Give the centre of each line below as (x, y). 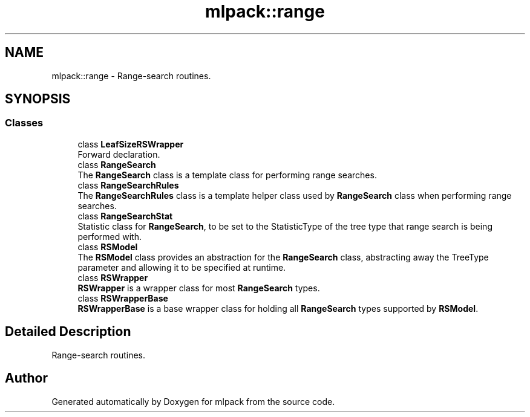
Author (26, 378)
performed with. (110, 236)
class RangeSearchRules (128, 185)
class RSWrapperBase (123, 298)
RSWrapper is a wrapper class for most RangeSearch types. (199, 288)
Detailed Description (68, 332)
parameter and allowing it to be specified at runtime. (182, 267)
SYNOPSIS (38, 99)
